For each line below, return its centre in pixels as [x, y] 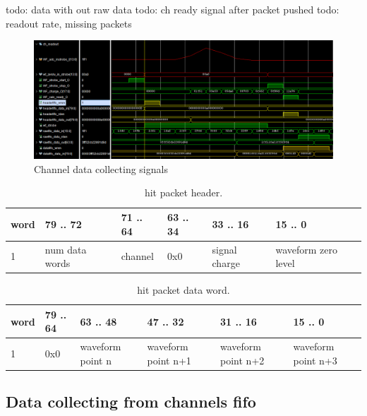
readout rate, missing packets [69, 23]
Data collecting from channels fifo [131, 402]
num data [66, 249]
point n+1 [169, 360]
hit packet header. [183, 192]
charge [226, 263]
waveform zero [306, 249]
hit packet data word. [183, 290]
